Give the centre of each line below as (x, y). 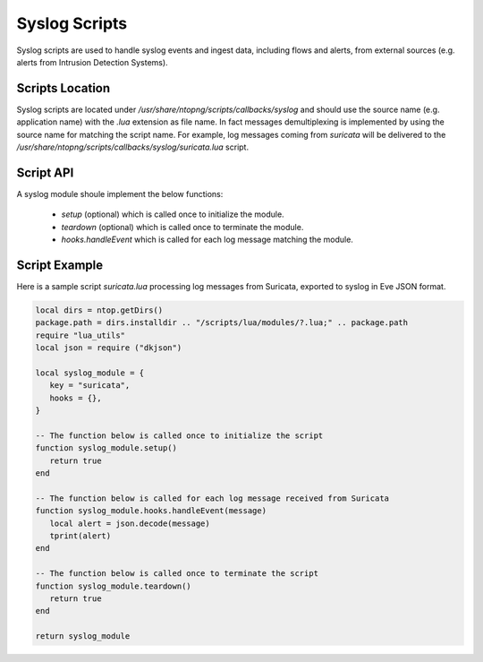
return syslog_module (83, 636)
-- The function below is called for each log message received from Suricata (212, 498)
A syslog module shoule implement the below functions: (120, 193)
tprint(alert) (80, 536)
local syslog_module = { (90, 373)
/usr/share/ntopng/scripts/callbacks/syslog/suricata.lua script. (133, 147)
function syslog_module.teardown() (113, 586)
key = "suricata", (90, 386)
